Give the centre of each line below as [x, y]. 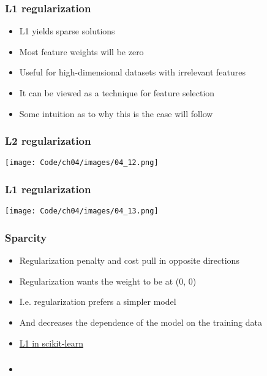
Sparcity [26, 237]
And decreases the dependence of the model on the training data [141, 322]
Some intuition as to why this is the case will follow [116, 113]
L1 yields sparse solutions [67, 31]
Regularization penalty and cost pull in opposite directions [129, 260]
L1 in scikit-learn [51, 343]
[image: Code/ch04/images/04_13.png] [82, 211]
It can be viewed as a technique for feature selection [117, 93]
